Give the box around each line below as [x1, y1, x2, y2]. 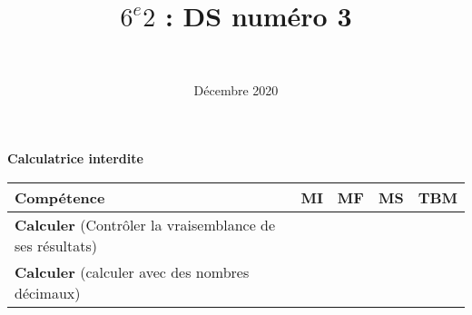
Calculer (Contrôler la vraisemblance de [15, 213, 276, 235]
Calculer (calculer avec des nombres [15, 261, 250, 282]
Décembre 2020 [193, 80, 279, 99]
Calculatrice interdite [7, 149, 143, 168]
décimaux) [15, 281, 81, 303]
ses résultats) [15, 234, 98, 256]
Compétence [15, 186, 105, 208]
